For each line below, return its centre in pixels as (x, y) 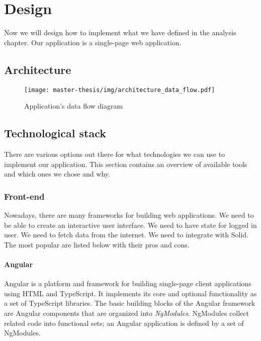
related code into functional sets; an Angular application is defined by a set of (124, 323)
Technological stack (55, 133)
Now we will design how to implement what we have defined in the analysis (120, 32)
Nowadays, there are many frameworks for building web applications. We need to (129, 215)
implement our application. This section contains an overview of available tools (126, 164)
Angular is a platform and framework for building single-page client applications (128, 283)
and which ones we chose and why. (57, 174)
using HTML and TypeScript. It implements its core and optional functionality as (130, 293)
